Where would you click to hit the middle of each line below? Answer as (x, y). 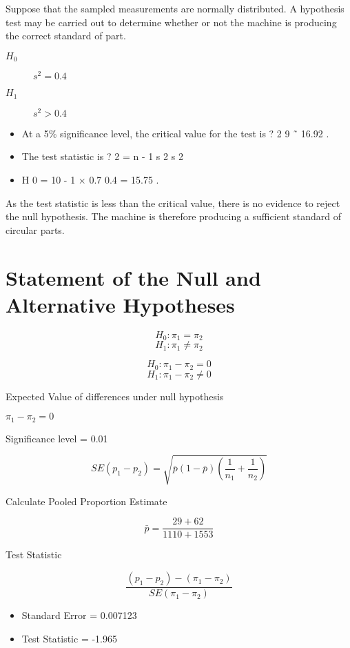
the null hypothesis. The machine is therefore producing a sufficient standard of (174, 216)
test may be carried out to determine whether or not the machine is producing (171, 22)
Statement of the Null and (133, 277)
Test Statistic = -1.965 (69, 638)
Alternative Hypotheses (120, 304)
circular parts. (35, 229)
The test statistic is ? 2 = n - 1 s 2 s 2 (102, 156)
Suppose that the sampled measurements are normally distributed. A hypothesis (175, 8)
